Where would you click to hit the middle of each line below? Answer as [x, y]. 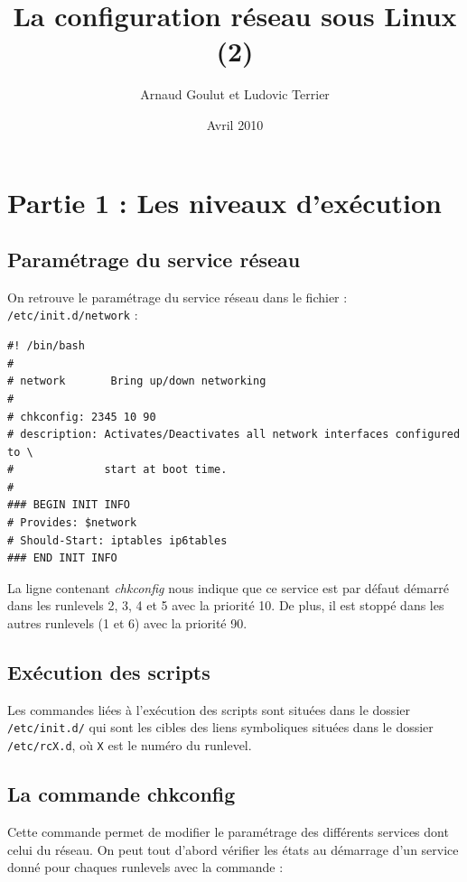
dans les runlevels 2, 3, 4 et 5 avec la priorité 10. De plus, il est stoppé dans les [226, 605]
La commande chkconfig [121, 794]
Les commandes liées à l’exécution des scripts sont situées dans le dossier [209, 709]
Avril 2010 [235, 124]
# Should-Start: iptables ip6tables [117, 540]
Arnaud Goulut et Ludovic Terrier [235, 94]
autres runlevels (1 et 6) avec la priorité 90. [127, 623]
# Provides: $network [72, 523]
